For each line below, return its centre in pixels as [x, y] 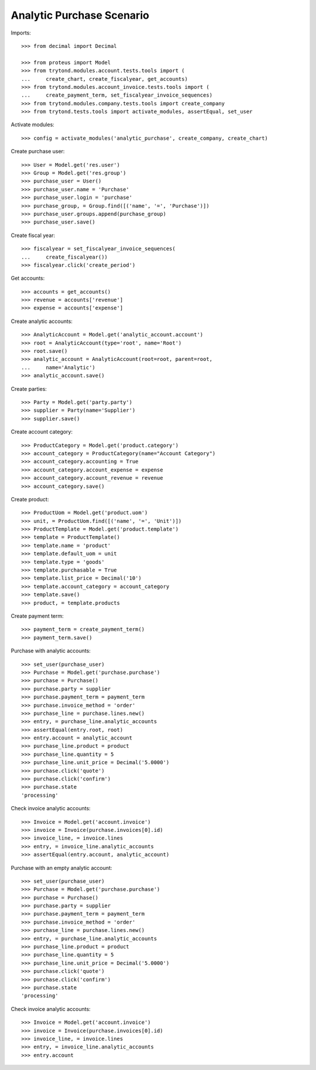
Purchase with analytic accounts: [51, 651]
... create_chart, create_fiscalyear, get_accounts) [105, 79]
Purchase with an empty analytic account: [61, 868]
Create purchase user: [38, 152]
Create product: [30, 499]
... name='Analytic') [59, 367]
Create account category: [42, 432]
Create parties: [29, 388]
